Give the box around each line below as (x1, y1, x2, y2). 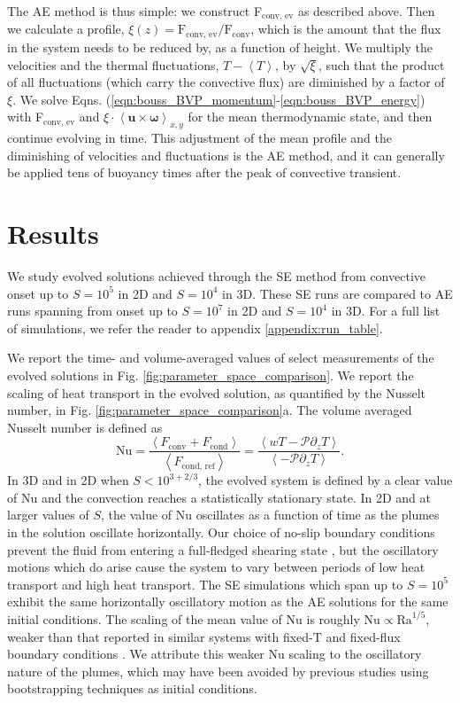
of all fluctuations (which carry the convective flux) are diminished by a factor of (7, 73, 445, 91)
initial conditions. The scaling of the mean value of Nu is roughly (7, 609, 360, 628)
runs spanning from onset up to (7, 301, 178, 320)
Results (7, 215, 99, 252)
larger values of (7, 505, 89, 524)
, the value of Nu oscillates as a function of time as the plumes (100, 505, 440, 524)
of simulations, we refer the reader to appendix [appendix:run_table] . (7, 318, 383, 337)
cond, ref (181, 461, 215, 471)
